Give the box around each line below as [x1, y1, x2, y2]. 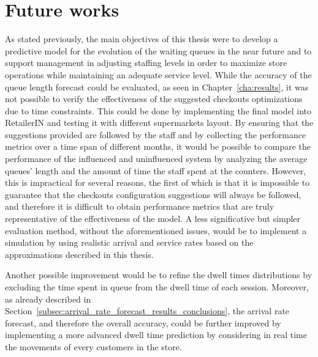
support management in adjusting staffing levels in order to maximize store [5, 56, 287, 69]
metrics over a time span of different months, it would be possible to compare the [5, 140, 311, 153]
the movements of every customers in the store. [5, 340, 182, 353]
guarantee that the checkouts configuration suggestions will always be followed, [5, 188, 301, 201]
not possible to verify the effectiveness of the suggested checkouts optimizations [5, 92, 303, 105]
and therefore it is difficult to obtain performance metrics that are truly [5, 200, 274, 213]
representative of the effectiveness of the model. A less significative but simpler [5, 212, 301, 225]
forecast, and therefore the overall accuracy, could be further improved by [5, 316, 281, 329]
